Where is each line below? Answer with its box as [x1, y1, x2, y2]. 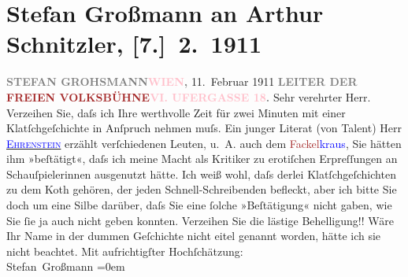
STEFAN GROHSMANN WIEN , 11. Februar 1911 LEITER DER [6, 73, 358, 90]
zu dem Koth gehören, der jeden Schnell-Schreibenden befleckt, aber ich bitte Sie [6, 181, 397, 198]
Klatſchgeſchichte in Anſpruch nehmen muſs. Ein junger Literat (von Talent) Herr [6, 120, 402, 136]
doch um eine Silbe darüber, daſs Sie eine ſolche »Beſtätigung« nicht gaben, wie [6, 197, 392, 213]
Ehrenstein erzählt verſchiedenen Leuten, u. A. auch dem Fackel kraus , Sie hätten [6, 135, 402, 151]
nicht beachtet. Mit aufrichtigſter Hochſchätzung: [6, 242, 243, 259]
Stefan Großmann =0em [6, 258, 125, 275]
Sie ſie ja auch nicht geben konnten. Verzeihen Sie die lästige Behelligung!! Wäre [6, 212, 394, 228]
